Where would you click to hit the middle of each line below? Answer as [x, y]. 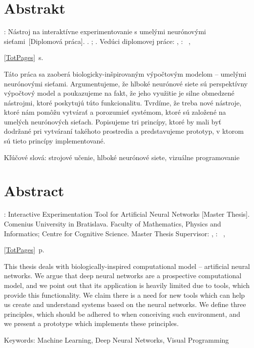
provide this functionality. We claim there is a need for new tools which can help [125, 295]
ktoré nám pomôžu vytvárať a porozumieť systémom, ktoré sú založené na [115, 112]
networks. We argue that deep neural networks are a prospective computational [123, 276]
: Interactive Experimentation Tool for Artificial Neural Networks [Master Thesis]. [127, 214]
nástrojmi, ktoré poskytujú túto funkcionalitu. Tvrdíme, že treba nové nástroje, [123, 102]
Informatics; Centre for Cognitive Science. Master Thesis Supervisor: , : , [115, 233]
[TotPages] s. [24, 57]
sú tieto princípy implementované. [55, 141]
